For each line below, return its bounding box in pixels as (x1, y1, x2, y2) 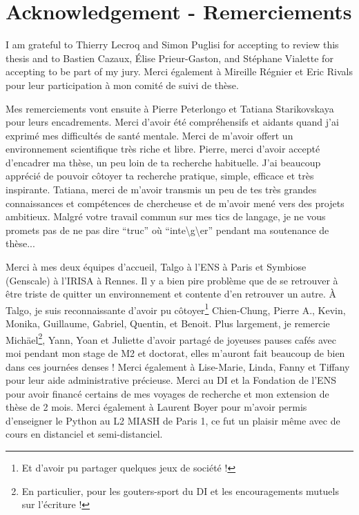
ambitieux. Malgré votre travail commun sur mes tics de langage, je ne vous (6, 209, 326, 224)
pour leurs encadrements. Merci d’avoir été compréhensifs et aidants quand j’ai (6, 115, 339, 129)
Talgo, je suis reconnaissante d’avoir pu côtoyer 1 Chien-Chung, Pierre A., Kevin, (6, 300, 346, 317)
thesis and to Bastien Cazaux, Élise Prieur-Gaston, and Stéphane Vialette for (6, 50, 333, 65)
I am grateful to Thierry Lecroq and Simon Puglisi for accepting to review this (6, 37, 339, 52)
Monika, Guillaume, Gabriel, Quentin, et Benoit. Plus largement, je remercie (6, 316, 330, 331)
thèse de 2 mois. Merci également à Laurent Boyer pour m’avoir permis (6, 400, 307, 414)
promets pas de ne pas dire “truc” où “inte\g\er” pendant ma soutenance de (6, 222, 329, 237)
